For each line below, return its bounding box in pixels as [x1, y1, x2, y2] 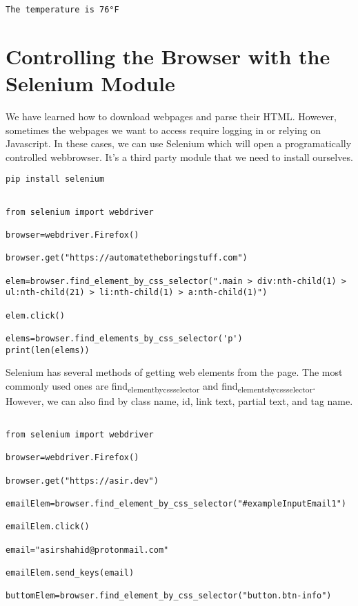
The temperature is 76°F [6, 5, 119, 15]
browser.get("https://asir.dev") [6, 475, 159, 486]
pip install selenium [6, 174, 105, 184]
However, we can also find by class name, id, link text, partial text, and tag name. [6, 393, 353, 408]
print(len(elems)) [6, 345, 90, 355]
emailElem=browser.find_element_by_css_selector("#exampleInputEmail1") [6, 499, 346, 509]
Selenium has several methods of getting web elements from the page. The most [6, 365, 343, 379]
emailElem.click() [6, 522, 90, 532]
